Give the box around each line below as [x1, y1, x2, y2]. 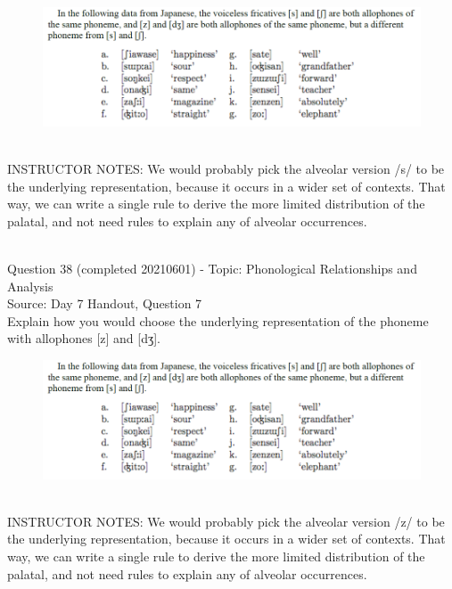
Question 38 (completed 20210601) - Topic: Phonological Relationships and [7, 258, 417, 277]
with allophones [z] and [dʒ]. [7, 329, 160, 348]
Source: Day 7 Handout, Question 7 [7, 294, 202, 313]
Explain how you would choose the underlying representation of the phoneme [7, 311, 429, 330]
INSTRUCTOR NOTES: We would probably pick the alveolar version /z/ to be [7, 511, 445, 530]
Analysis [7, 276, 53, 295]
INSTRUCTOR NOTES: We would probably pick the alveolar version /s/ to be [7, 159, 445, 177]
